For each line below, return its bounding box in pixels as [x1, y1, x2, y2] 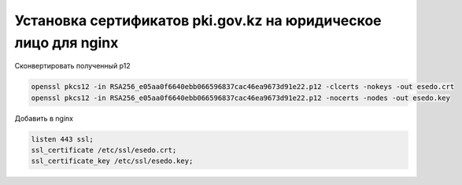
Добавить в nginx [14, 113, 74, 123]
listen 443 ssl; [31, 135, 94, 143]
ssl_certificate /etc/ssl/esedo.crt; [31, 146, 177, 155]
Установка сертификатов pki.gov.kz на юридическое [14, 12, 382, 29]
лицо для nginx [14, 34, 119, 51]
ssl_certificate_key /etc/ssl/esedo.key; [31, 157, 194, 165]
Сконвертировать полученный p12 [14, 61, 131, 71]
